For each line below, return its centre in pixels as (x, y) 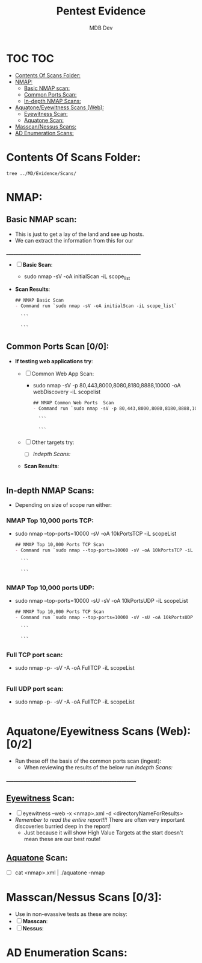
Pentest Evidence (101, 11)
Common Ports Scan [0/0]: (58, 347)
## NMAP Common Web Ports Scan (73, 402)
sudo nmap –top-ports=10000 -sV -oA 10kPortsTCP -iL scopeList (96, 534)
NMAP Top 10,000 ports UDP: (50, 588)
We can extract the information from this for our (74, 240)
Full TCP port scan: (35, 655)
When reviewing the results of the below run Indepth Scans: (98, 768)
